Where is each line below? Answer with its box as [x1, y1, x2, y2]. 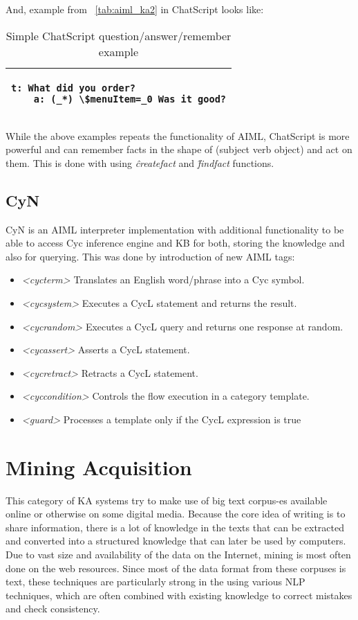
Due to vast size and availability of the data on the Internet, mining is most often [6, 547, 351, 562]
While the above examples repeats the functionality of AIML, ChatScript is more [6, 128, 350, 143]
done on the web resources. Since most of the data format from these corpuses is [6, 560, 346, 575]
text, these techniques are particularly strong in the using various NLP [6, 574, 305, 589]
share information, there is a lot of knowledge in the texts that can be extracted [6, 520, 344, 534]
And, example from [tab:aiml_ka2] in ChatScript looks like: [6, 2, 264, 16]
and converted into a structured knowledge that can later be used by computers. [6, 533, 346, 548]
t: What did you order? [11, 82, 136, 94]
